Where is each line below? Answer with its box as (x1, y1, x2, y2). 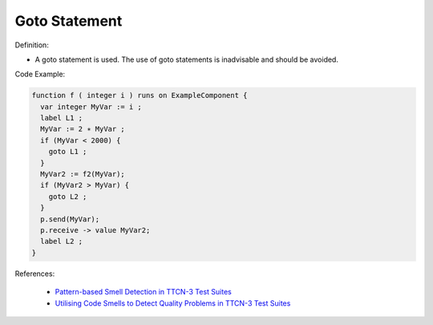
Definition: (14, 40, 50, 50)
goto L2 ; (48, 192, 87, 201)
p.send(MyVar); (40, 214, 100, 224)
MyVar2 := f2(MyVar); (40, 169, 126, 179)
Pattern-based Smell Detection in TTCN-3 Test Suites (55, 287, 232, 297)
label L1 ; (40, 113, 83, 123)
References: (14, 269, 55, 278)
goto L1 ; (48, 147, 87, 156)
